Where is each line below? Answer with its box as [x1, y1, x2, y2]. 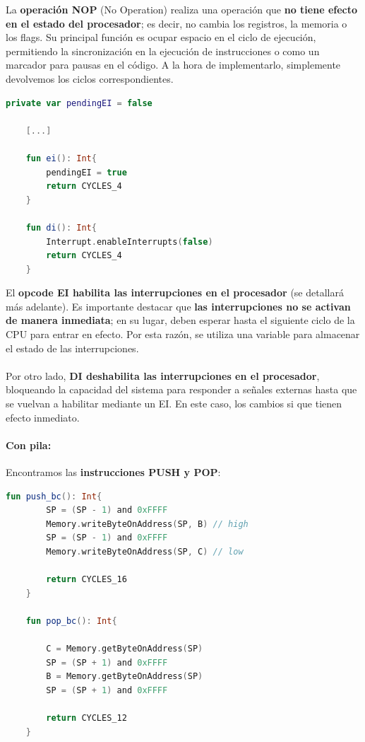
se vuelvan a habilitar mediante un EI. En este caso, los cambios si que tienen [6, 396, 342, 411]
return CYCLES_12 [46, 713, 127, 724]
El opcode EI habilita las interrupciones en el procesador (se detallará [6, 285, 344, 300]
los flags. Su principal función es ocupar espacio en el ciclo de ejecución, [6, 30, 316, 45]
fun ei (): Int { [25, 153, 97, 163]
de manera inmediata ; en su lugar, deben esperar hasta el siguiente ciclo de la [6, 313, 355, 327]
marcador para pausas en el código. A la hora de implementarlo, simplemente [6, 57, 341, 72]
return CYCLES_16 [46, 574, 127, 585]
